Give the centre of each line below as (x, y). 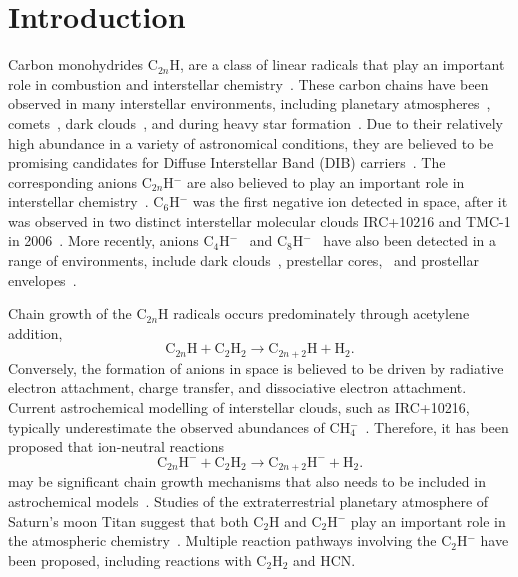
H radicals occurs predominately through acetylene (314, 313)
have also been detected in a (410, 240)
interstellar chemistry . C (86, 201)
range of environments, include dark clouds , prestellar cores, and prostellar (243, 260)
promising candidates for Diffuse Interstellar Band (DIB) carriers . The (227, 162)
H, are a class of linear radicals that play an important (337, 64)
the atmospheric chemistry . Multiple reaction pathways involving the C (230, 540)
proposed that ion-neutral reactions (116, 446)
